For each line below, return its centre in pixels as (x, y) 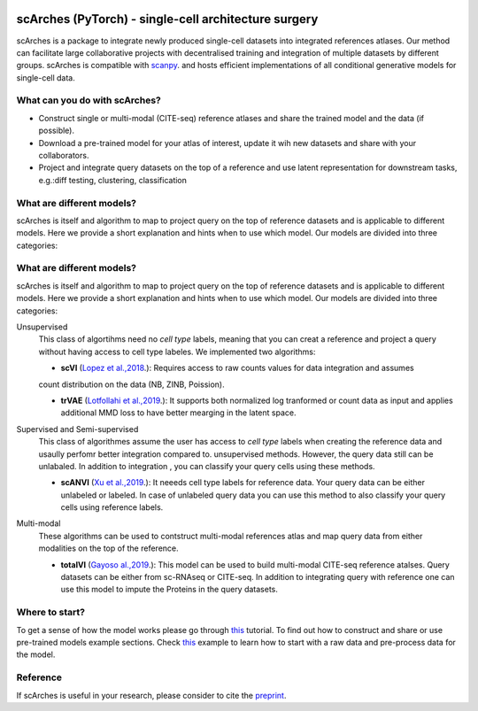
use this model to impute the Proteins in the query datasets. (170, 590)
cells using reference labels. (112, 507)
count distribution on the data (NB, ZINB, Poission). (131, 384)
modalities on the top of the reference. (108, 548)
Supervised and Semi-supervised (77, 429)
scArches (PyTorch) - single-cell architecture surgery (167, 19)
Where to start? (51, 613)
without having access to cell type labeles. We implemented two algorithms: (177, 352)
